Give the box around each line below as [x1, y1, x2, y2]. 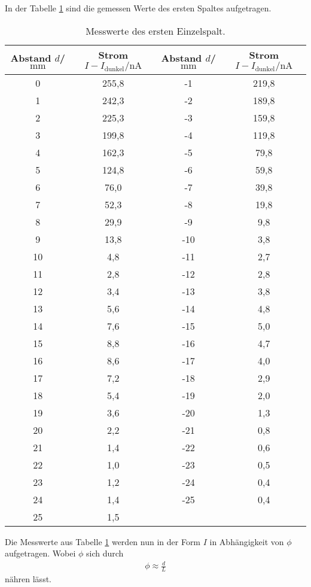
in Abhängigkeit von [209, 535, 284, 548]
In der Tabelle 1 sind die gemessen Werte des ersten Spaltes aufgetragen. [5, 2, 272, 14]
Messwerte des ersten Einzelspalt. [86, 23, 225, 38]
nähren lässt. [5, 573, 51, 585]
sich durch [86, 547, 124, 559]
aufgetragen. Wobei [5, 547, 76, 559]
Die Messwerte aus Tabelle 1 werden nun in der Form [5, 535, 201, 548]
